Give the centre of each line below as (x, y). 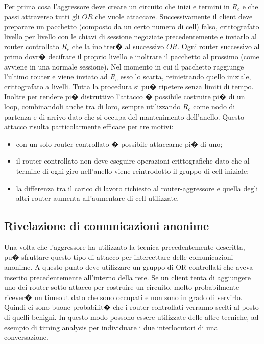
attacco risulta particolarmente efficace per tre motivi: (89, 127)
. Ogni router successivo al (219, 46)
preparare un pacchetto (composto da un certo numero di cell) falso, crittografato (132, 26)
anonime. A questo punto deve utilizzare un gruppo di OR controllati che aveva (129, 267)
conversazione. (26, 337)
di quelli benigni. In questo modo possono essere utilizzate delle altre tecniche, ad (131, 317)
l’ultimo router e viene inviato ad (56, 76)
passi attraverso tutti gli (42, 16)
